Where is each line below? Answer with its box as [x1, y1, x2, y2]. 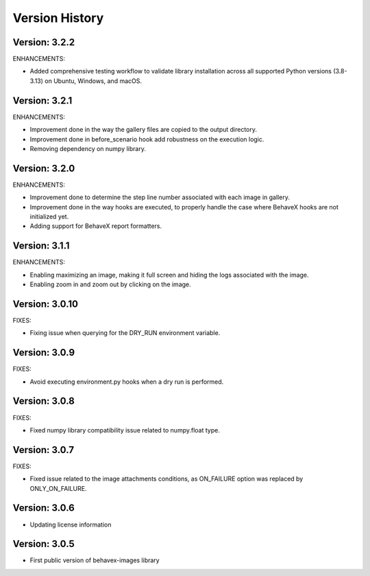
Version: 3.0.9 [12, 347, 75, 358]
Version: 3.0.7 [12, 443, 75, 456]
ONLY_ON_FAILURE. [29, 484, 87, 492]
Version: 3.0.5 [12, 538, 75, 550]
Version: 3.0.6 [12, 502, 75, 514]
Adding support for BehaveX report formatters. [29, 222, 162, 230]
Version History [12, 10, 104, 25]
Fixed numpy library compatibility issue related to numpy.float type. [29, 426, 221, 434]
